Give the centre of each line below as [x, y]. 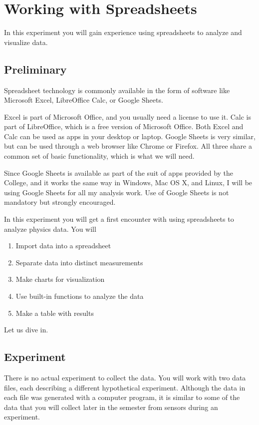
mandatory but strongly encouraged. [60, 202]
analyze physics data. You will [50, 229]
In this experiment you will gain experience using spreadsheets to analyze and [123, 32]
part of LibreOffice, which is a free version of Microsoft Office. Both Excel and [124, 126]
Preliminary [35, 69]
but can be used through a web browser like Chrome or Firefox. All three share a [128, 146]
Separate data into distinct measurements [79, 262]
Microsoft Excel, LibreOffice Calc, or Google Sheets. [84, 100]
